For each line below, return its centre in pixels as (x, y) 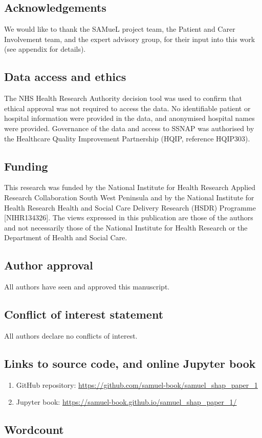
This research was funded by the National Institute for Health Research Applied (130, 187)
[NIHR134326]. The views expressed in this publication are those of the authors (129, 217)
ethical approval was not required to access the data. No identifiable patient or (127, 108)
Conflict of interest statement (84, 314)
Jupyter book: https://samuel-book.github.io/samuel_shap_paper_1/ (126, 402)
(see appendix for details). (45, 49)
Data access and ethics (65, 77)
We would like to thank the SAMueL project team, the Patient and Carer (120, 29)
